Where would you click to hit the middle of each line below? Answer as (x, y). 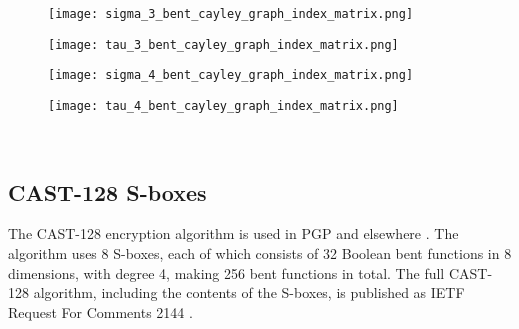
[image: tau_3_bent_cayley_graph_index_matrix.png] (223, 44)
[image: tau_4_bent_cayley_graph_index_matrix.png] (223, 105)
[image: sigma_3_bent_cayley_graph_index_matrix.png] (231, 14)
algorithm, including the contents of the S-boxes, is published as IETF (249, 292)
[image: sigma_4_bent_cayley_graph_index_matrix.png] (231, 75)
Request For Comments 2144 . (100, 311)
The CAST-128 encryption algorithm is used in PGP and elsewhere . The (233, 233)
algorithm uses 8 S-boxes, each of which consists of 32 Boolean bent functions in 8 (260, 253)
